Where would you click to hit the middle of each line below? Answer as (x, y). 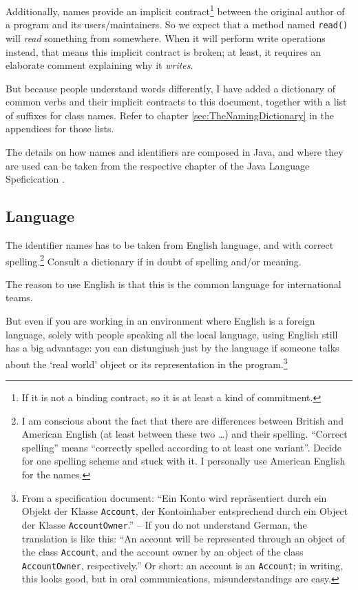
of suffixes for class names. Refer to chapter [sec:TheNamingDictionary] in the (170, 115)
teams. (19, 297)
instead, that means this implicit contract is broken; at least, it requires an (163, 51)
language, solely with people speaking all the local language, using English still (172, 334)
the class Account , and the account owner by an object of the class (162, 552)
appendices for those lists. (60, 129)
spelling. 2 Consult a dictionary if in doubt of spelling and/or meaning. (154, 260)
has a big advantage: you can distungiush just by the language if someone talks (172, 348)
